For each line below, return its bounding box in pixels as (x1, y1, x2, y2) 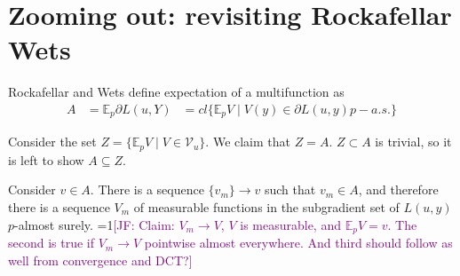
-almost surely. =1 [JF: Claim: (14, 215, 175, 233)
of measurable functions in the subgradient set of (133, 198, 400, 217)
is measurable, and (240, 215, 341, 233)
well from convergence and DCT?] (8, 250, 193, 269)
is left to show (8, 150, 84, 169)
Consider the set (8, 132, 97, 151)
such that (264, 180, 316, 199)
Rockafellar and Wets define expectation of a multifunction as (8, 83, 345, 101)
